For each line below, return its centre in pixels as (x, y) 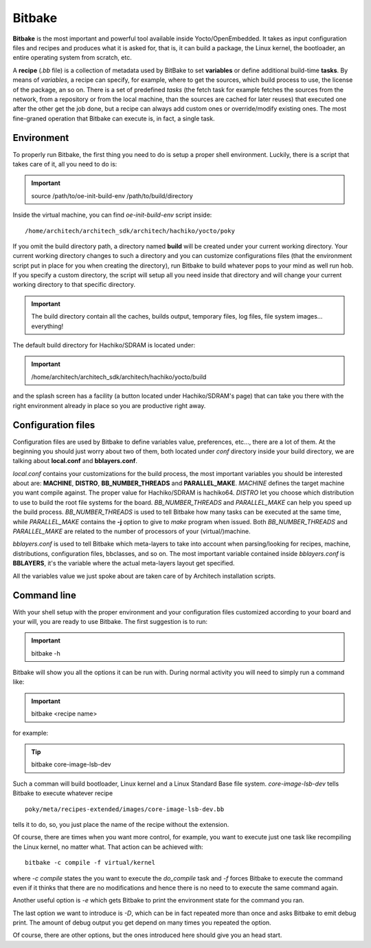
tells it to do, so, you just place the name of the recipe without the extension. (121, 824)
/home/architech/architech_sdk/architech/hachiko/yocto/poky (130, 231)
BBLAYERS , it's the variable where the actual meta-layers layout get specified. (124, 563)
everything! (47, 326)
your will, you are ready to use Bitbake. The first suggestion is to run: (110, 621)
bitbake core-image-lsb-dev (71, 764)
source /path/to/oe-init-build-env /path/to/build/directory (112, 195)
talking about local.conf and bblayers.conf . (75, 461)
